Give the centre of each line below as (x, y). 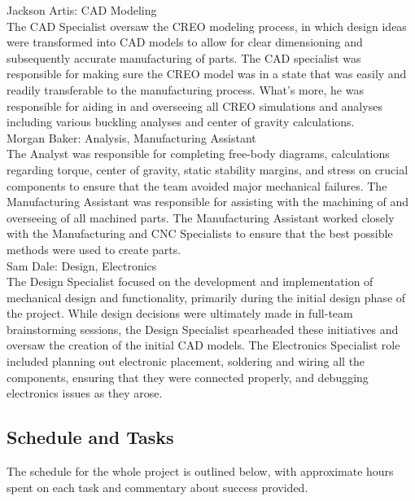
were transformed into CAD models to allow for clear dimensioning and (185, 42)
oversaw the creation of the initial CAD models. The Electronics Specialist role (203, 345)
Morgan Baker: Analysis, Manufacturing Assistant (131, 137)
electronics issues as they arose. (85, 393)
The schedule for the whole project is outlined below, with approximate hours (200, 471)
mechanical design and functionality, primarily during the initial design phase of (206, 297)
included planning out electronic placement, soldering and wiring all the (186, 361)
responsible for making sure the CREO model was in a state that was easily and (207, 74)
